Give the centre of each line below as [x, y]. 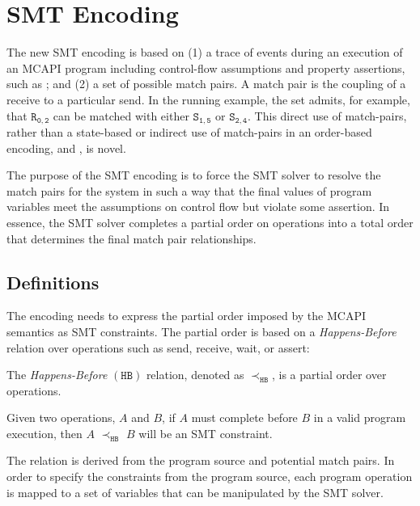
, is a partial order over [329, 375]
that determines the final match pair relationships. [132, 238]
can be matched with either [121, 115]
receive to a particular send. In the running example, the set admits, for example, [208, 99]
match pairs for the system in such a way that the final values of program [189, 190]
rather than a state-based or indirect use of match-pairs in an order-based [189, 131]
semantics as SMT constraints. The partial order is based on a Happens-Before [202, 331]
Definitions [53, 282]
